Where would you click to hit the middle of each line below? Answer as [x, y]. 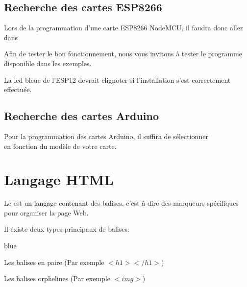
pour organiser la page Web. [46, 212]
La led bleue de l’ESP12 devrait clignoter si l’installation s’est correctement [117, 80]
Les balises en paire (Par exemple [54, 262]
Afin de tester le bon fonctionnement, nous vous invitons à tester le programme [123, 54]
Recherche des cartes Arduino [82, 116]
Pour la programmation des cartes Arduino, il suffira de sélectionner [106, 136]
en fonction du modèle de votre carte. [60, 146]
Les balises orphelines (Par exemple [57, 278]
